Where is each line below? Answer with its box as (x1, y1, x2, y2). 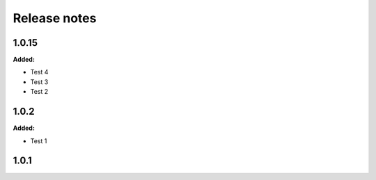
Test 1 (30, 136, 47, 145)
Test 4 (30, 68, 49, 76)
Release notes (13, 10, 97, 26)
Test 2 (30, 88, 49, 96)
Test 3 (30, 77, 49, 86)
